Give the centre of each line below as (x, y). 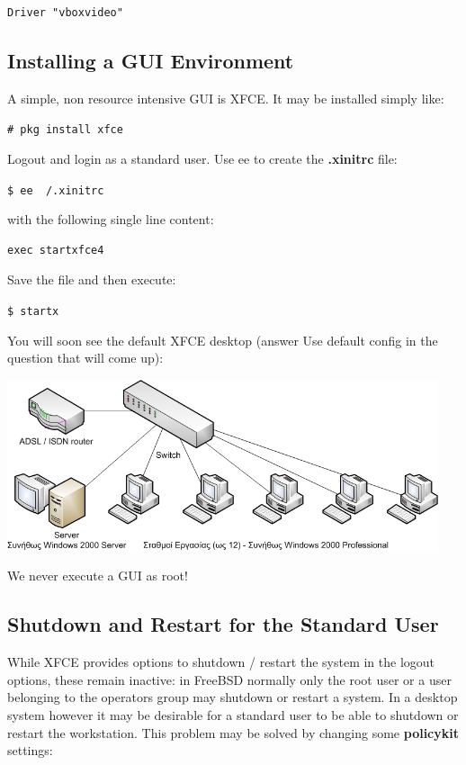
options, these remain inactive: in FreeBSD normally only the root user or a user (229, 679)
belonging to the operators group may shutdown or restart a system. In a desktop (233, 697)
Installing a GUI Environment (151, 60)
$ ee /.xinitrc (56, 190)
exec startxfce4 (56, 250)
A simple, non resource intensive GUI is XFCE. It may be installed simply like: (226, 98)
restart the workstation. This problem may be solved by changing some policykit (233, 732)
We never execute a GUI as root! (98, 576)
